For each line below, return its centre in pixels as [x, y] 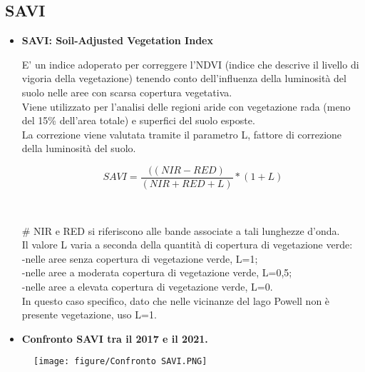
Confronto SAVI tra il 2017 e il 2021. [115, 338]
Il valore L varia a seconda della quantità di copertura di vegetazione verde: [187, 245]
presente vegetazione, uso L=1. [89, 315]
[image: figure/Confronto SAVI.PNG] [120, 362]
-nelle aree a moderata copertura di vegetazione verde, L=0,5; [157, 272]
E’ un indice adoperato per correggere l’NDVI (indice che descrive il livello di [190, 64]
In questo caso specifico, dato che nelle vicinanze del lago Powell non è [176, 300]
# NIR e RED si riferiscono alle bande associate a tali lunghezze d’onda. [181, 230]
